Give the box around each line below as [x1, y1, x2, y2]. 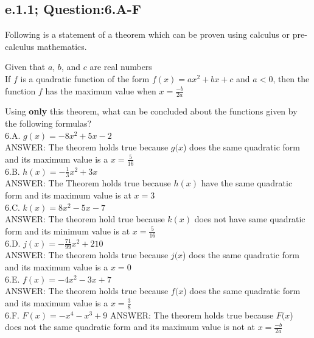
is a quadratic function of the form [20, 72, 150, 85]
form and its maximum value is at [5, 189, 131, 202]
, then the [273, 72, 310, 85]
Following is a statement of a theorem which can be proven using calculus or [5, 28, 290, 41]
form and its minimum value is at [5, 224, 130, 237]
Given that [5, 60, 46, 73]
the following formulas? [5, 117, 92, 129]
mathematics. [37, 40, 87, 52]
